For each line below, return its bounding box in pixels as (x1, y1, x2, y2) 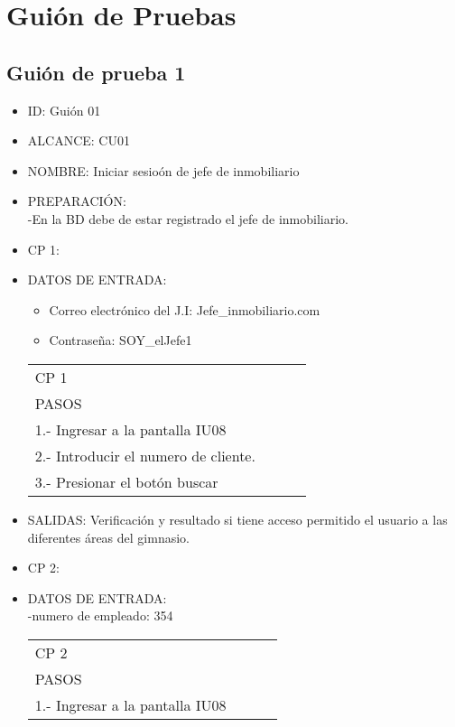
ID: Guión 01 (27, 100, 101, 119)
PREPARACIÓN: (27, 191, 126, 210)
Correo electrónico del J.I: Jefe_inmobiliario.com (49, 300, 320, 319)
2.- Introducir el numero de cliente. (34, 444, 255, 466)
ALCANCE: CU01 (27, 131, 130, 150)
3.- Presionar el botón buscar (34, 471, 218, 492)
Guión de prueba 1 (6, 58, 186, 86)
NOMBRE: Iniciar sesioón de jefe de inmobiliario (27, 161, 300, 180)
